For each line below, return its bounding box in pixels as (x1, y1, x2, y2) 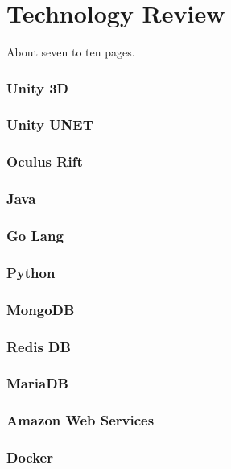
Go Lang (6, 226, 64, 246)
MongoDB (6, 299, 75, 319)
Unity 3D (6, 77, 68, 98)
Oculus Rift (6, 151, 83, 172)
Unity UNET (6, 114, 93, 135)
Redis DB (6, 336, 71, 356)
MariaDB (6, 373, 68, 393)
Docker (6, 447, 53, 467)
